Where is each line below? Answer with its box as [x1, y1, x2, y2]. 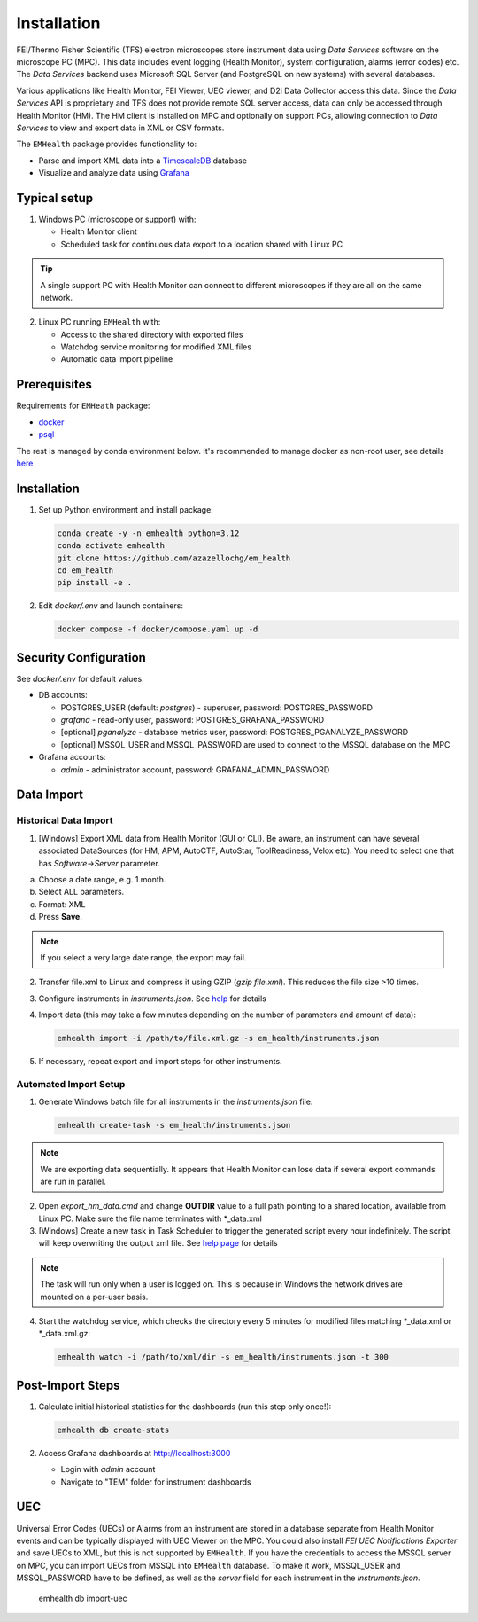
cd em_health [57, 566, 114, 576]
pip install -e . [57, 577, 133, 588]
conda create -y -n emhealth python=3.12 [57, 528, 240, 538]
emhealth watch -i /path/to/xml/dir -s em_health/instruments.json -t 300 [57, 1352, 389, 1362]
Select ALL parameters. [38, 887, 125, 897]
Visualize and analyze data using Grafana [38, 168, 189, 178]
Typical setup [16, 191, 93, 206]
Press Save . [38, 912, 83, 922]
